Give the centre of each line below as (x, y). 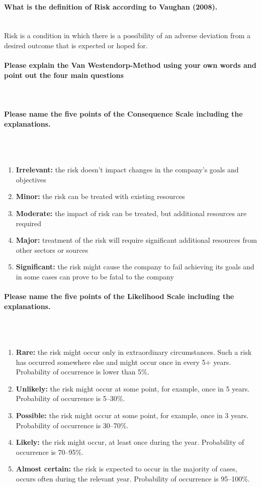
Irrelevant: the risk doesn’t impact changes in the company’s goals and (127, 170)
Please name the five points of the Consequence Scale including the (123, 114)
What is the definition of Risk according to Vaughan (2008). (111, 6)
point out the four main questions (64, 75)
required (29, 223)
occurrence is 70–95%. (50, 452)
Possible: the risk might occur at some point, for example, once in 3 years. (132, 415)
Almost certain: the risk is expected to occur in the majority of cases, (126, 469)
